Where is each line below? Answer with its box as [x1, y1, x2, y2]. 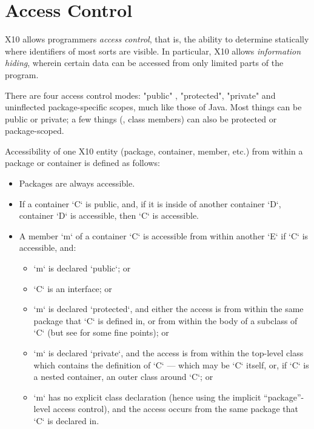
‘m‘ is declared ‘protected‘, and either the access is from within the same [33, 302, 304, 315]
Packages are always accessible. [19, 177, 135, 190]
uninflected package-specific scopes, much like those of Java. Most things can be [5, 101, 302, 113]
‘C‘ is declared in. [33, 414, 99, 427]
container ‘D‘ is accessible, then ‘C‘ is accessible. [19, 209, 199, 222]
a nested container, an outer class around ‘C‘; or [33, 370, 213, 383]
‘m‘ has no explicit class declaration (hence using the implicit [33, 390, 261, 403]
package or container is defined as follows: [5, 156, 160, 169]
